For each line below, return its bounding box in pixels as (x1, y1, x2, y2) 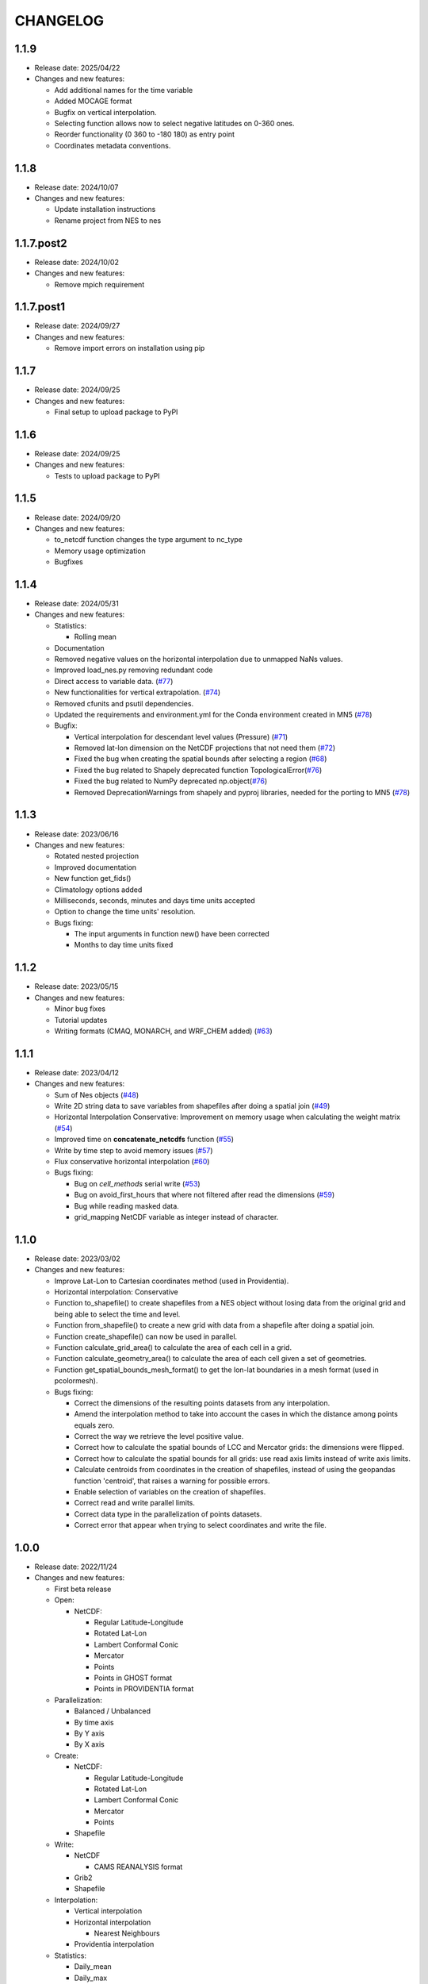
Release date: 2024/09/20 (34, 513, 120, 522)
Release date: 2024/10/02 (34, 257, 119, 267)
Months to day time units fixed (74, 940, 174, 950)
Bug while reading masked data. (74, 1201, 180, 1210)
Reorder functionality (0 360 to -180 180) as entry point (54, 129, 235, 139)
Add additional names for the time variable (54, 85, 193, 94)
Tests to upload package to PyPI (54, 471, 160, 480)
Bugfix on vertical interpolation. (54, 107, 157, 117)
